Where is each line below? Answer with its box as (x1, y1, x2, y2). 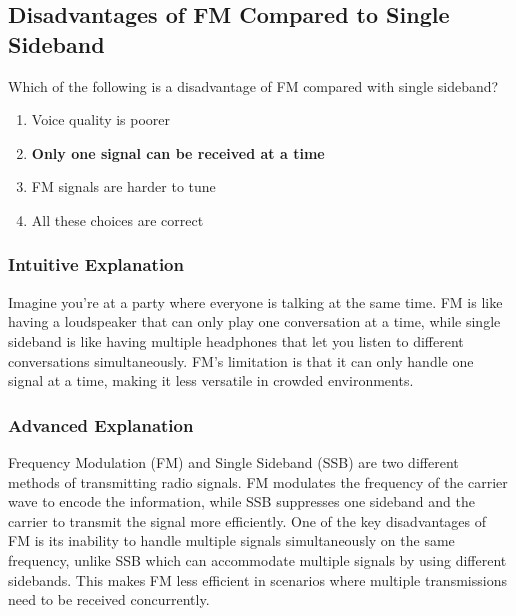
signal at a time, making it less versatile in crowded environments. (8, 370, 414, 391)
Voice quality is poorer (31, 109, 171, 130)
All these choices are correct (31, 209, 204, 230)
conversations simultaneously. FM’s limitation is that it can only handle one (8, 350, 474, 371)
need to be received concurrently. (8, 589, 210, 610)
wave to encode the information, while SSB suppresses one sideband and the (8, 491, 475, 512)
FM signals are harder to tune (31, 176, 216, 197)
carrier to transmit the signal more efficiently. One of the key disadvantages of (8, 510, 487, 531)
